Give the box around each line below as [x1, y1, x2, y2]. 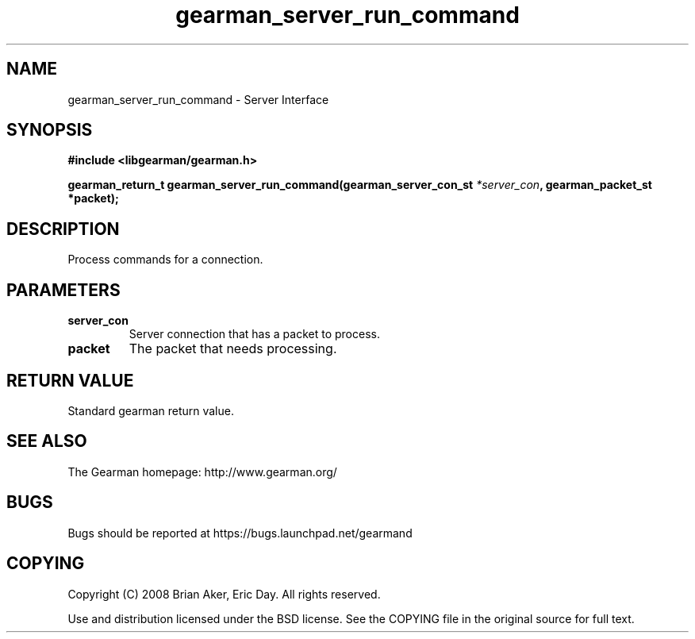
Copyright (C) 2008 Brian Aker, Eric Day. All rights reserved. [67, 587, 381, 601]
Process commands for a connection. [67, 252, 263, 267]
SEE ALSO [6, 431, 87, 452]
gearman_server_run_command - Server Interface [67, 92, 329, 106]
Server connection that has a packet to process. [129, 327, 380, 341]
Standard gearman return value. [67, 403, 234, 418]
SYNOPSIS [6, 120, 93, 141]
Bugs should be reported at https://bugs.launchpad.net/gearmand [67, 525, 413, 540]
